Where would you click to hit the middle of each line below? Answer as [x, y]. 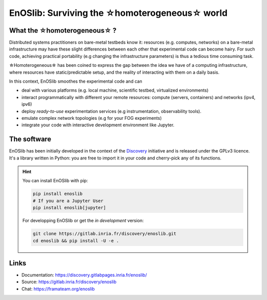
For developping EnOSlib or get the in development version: [83, 221]
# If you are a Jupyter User [68, 201]
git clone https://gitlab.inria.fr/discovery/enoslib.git [105, 234]
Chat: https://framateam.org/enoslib [58, 289]
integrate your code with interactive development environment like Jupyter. [98, 125]
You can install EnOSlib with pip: [55, 181]
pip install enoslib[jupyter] [69, 208]
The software [30, 139]
